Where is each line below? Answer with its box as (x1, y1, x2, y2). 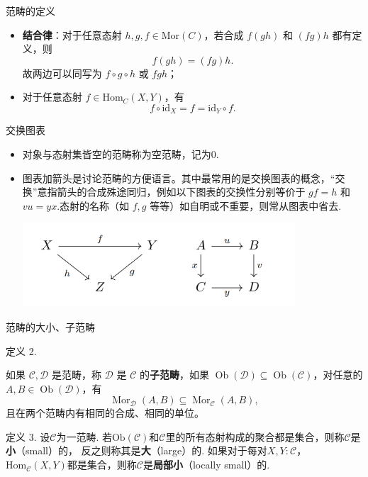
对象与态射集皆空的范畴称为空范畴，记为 (22, 147, 211, 162)
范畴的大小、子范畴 (6, 319, 95, 334)
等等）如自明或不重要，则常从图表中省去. (150, 198, 342, 213)
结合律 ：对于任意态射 (22, 27, 122, 42)
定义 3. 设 (6, 429, 50, 444)
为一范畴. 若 (56, 429, 112, 444)
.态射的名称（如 (57, 198, 130, 213)
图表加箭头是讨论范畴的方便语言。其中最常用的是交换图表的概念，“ (22, 170, 335, 185)
